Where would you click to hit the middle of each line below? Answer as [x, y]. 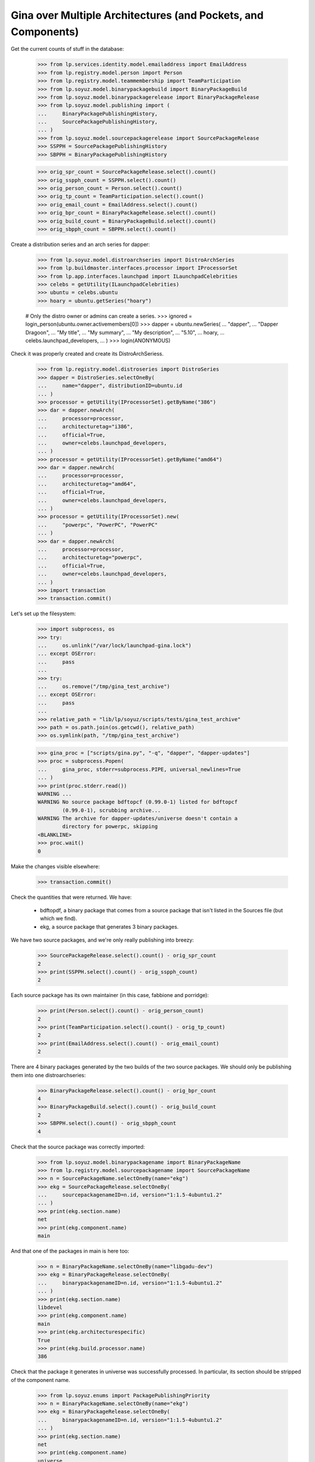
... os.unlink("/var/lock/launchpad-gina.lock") [115, 646]
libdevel [50, 1307]
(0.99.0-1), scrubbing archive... [111, 810]
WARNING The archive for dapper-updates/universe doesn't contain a [138, 818]
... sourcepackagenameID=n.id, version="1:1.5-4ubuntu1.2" [130, 1195]
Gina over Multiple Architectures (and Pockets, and [137, 15]
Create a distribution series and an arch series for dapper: [80, 244]
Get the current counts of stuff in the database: [67, 49]
